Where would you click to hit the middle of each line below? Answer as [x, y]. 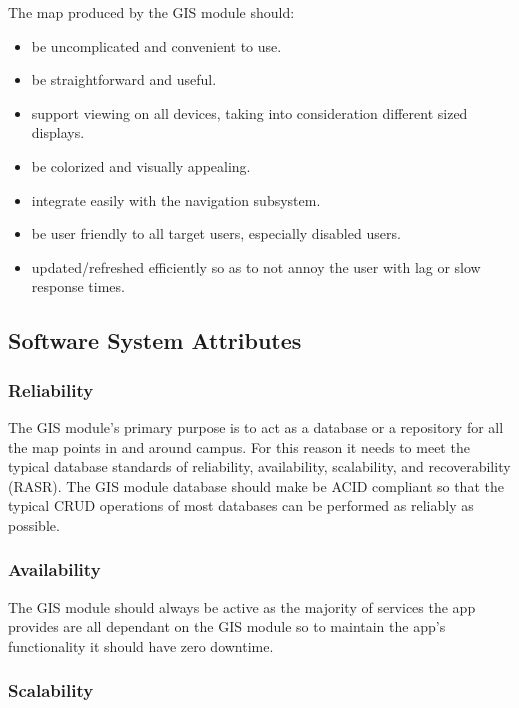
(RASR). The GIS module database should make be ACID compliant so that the [256, 485]
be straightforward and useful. [124, 79]
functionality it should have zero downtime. [141, 645]
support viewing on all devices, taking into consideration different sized [249, 112]
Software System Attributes [155, 340]
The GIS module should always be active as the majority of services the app [242, 606]
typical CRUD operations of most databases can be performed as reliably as [241, 505]
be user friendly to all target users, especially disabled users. [216, 233]
